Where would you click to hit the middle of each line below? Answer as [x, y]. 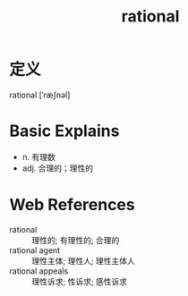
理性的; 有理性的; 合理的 [76, 240]
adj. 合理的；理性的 [58, 168]
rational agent [35, 250]
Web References [73, 205]
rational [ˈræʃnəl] [40, 95]
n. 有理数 [39, 156]
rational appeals [39, 271]
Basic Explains [64, 131]
